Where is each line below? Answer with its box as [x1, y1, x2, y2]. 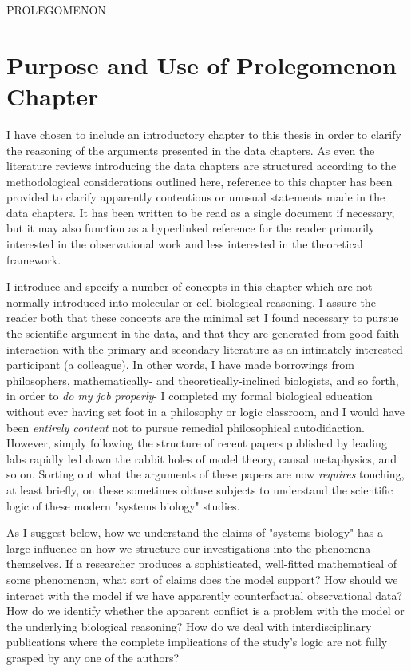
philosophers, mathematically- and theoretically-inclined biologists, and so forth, [6, 371, 399, 388]
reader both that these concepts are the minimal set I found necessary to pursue [6, 309, 399, 326]
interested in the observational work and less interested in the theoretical [6, 236, 363, 252]
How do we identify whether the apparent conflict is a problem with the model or [6, 602, 405, 619]
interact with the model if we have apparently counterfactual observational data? [6, 586, 403, 603]
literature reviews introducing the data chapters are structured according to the [6, 157, 397, 174]
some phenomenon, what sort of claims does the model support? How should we [6, 570, 398, 587]
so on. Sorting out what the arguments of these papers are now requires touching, [6, 466, 405, 482]
